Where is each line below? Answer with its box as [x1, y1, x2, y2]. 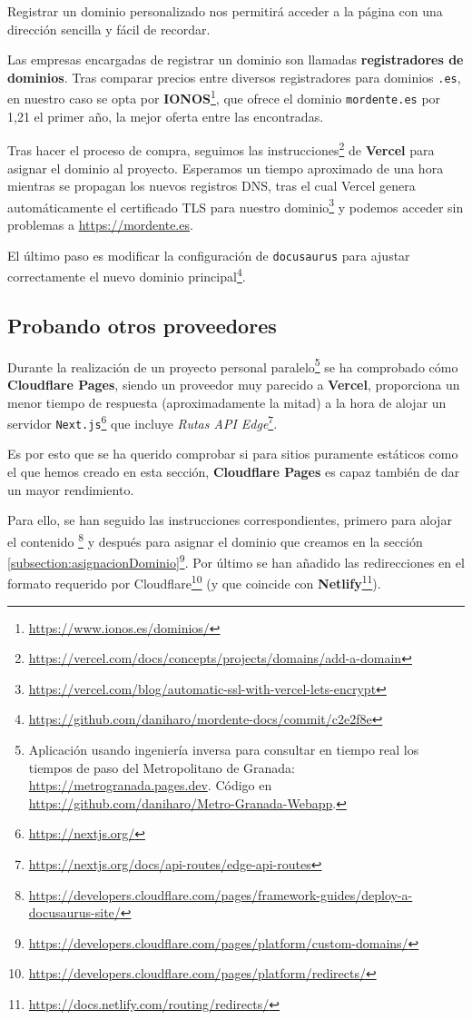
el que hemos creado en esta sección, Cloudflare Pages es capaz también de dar [7, 462, 460, 481]
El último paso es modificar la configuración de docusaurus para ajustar [7, 245, 410, 264]
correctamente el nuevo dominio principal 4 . [7, 264, 246, 285]
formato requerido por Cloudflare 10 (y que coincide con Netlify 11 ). [7, 571, 381, 593]
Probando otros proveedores [7, 311, 277, 339]
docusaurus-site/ [28, 903, 121, 922]
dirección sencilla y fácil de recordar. [7, 19, 211, 38]
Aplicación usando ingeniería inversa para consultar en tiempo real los [28, 739, 419, 758]
